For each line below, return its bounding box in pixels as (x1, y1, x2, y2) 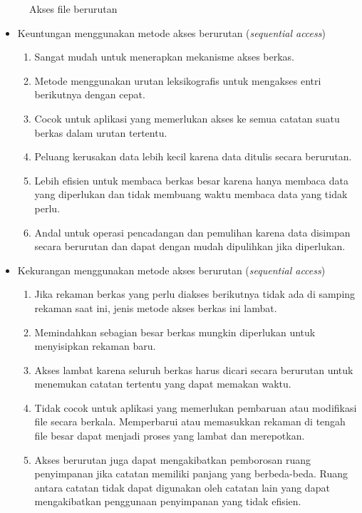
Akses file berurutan (29, 1, 118, 16)
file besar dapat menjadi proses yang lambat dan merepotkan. (34, 428, 305, 443)
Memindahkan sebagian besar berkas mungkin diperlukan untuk (34, 324, 316, 339)
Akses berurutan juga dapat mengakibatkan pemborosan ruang (34, 452, 311, 467)
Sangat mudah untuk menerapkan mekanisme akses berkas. (34, 49, 294, 64)
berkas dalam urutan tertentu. (34, 125, 167, 140)
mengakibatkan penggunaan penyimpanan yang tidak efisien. (34, 494, 301, 509)
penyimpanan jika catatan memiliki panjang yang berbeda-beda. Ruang (34, 466, 348, 481)
